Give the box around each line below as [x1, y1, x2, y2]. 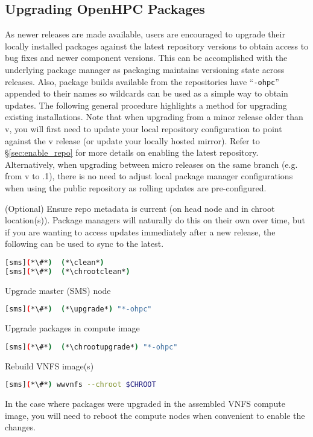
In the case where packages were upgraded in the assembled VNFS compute [5, 397, 285, 410]
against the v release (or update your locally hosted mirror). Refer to [5, 134, 260, 147]
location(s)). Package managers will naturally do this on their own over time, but [5, 214, 305, 226]
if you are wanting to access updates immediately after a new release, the [5, 225, 276, 238]
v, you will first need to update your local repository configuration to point [5, 123, 282, 135]
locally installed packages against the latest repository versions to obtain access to [5, 39, 309, 52]
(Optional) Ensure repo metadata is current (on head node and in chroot [5, 202, 275, 214]
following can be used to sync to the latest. [5, 237, 164, 250]
